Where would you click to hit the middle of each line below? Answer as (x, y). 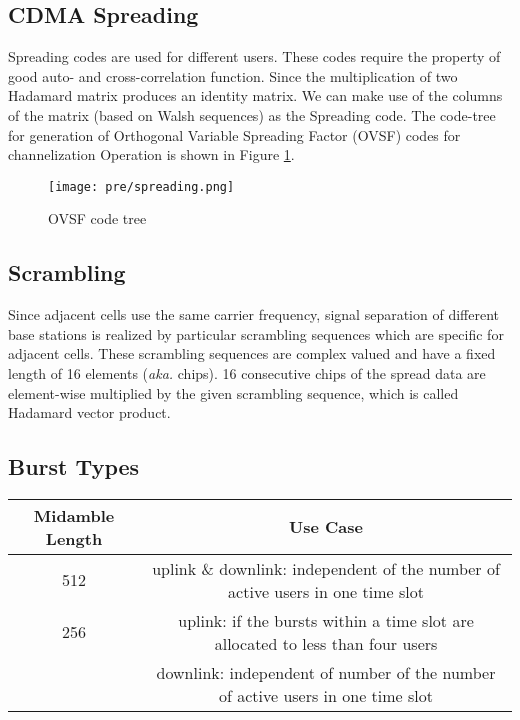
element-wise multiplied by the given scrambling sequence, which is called (233, 392)
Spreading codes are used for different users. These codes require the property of (254, 56)
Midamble (74, 515)
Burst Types (74, 466)
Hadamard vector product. (89, 412)
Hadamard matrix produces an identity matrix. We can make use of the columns (255, 95)
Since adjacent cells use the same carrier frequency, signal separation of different (253, 314)
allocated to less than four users (326, 643)
